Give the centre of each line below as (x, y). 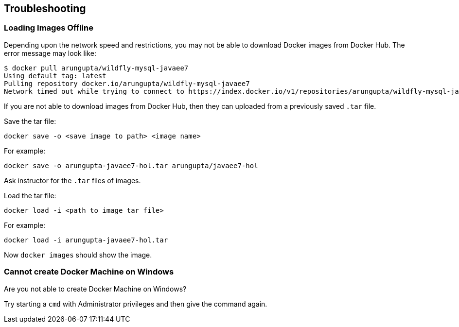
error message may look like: (50, 53)
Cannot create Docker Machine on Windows (89, 272)
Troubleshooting (45, 9)
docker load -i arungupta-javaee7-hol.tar (86, 240)
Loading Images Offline (49, 28)
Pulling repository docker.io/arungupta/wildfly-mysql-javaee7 (127, 83)
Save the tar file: (30, 121)
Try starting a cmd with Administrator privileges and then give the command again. (136, 304)
